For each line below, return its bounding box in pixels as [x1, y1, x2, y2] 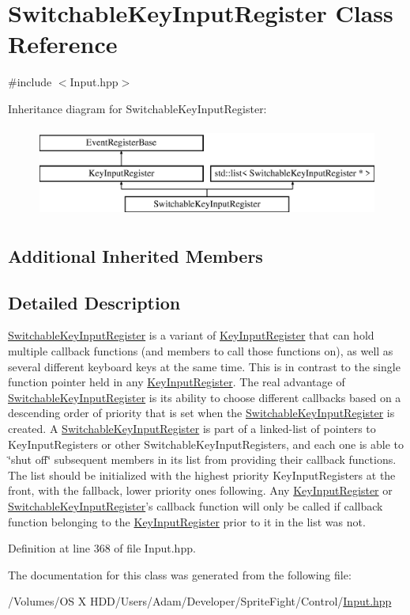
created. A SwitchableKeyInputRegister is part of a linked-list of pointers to [8, 420, 376, 437]
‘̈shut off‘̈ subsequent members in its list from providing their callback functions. [8, 451, 397, 468]
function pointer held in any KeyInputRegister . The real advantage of [8, 374, 345, 390]
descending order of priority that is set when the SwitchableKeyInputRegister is [8, 404, 395, 421]
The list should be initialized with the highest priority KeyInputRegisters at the [8, 466, 396, 483]
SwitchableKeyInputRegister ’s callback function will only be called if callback [8, 497, 383, 514]
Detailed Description [8, 290, 181, 314]
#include [8, 74, 52, 90]
